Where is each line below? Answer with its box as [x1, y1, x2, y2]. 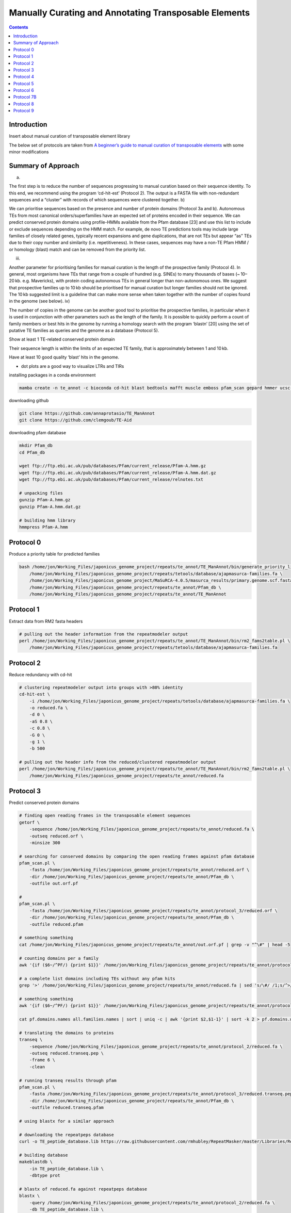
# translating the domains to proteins [19, 1030, 114, 1035]
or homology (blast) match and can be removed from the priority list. [9, 246, 146, 252]
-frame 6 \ [29, 1057, 55, 1063]
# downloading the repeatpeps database [19, 1132, 114, 1137]
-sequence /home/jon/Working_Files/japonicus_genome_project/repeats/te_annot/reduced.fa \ [29, 826, 255, 832]
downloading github [9, 397, 49, 403]
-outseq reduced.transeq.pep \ [29, 1050, 104, 1056]
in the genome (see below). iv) [9, 298, 70, 304]
